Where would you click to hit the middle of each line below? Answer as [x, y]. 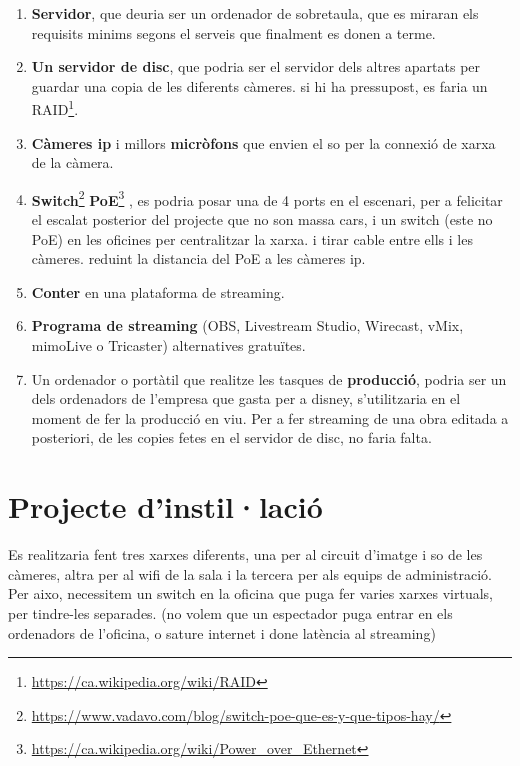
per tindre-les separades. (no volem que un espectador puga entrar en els [230, 612]
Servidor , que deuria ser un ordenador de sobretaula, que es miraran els [255, 13]
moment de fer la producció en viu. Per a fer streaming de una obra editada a [270, 417]
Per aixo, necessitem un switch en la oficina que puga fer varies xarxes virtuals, [250, 593]
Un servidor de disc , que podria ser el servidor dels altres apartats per [256, 66]
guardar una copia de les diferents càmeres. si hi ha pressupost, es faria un [259, 85]
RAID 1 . [55, 108]
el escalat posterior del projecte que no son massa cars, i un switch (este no [262, 219]
